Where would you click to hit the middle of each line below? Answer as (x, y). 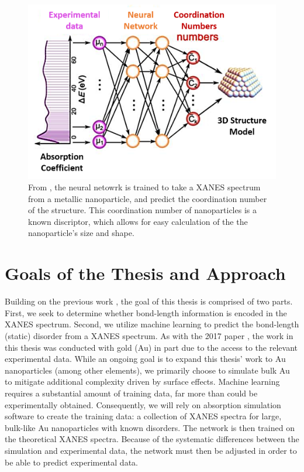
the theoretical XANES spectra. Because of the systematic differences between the (152, 439)
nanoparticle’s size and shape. (81, 233)
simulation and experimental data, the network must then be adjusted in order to (151, 450)
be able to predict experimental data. (71, 462)
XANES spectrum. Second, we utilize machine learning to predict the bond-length (152, 324)
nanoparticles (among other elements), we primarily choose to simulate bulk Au (147, 370)
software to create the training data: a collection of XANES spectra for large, (143, 416)
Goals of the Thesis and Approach (145, 273)
